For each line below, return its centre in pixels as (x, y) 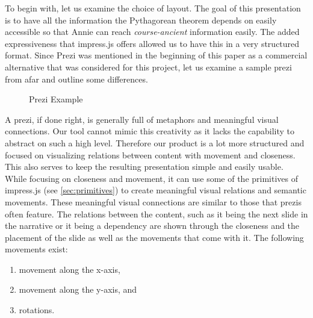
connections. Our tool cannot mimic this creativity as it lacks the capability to (150, 131)
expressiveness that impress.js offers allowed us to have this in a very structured (152, 43)
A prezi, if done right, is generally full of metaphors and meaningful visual (142, 119)
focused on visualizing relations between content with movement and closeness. (150, 154)
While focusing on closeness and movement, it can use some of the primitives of (152, 178)
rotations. (37, 310)
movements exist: (36, 249)
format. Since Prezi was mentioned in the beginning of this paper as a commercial (156, 55)
